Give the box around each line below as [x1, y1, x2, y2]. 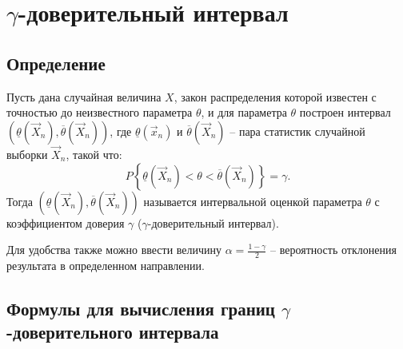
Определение [6, 50, 106, 75]
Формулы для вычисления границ [6, 295, 275, 320]
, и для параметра [201, 104, 287, 121]
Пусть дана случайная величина [6, 88, 162, 105]
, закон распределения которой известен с [174, 88, 377, 105]
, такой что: [66, 145, 122, 162]
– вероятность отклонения [270, 241, 397, 258]
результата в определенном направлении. [6, 257, 205, 273]
